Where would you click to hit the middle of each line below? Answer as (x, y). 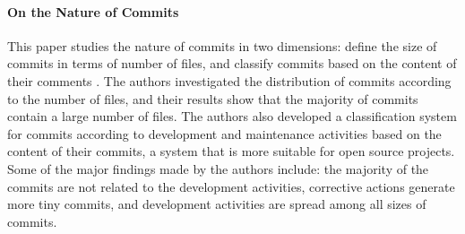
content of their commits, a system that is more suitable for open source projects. (231, 151)
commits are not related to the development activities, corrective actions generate (231, 186)
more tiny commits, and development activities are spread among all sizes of (217, 204)
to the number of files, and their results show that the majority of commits (213, 98)
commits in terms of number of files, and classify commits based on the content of (232, 63)
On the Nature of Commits (93, 11)
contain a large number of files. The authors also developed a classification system (232, 116)
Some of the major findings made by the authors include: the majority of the (218, 168)
